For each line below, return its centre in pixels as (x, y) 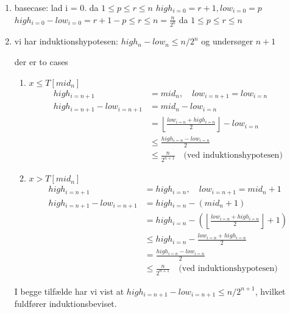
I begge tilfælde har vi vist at (69, 291)
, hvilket (270, 291)
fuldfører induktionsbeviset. (65, 304)
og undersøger (227, 41)
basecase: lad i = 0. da (56, 7)
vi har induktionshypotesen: (66, 41)
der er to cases (41, 62)
